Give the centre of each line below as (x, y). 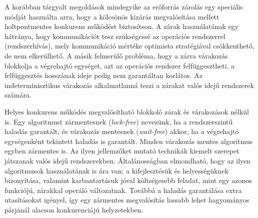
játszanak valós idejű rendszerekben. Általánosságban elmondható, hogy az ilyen (128, 160)
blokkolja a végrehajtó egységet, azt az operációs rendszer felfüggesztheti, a (120, 65)
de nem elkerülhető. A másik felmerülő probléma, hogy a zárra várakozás (116, 55)
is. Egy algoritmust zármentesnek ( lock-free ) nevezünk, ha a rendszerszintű (119, 121)
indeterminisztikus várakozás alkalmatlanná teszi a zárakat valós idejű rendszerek (129, 85)
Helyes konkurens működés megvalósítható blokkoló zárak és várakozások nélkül (127, 111)
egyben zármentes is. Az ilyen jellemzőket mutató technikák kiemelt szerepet (122, 151)
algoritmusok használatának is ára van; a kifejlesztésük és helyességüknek (116, 170)
